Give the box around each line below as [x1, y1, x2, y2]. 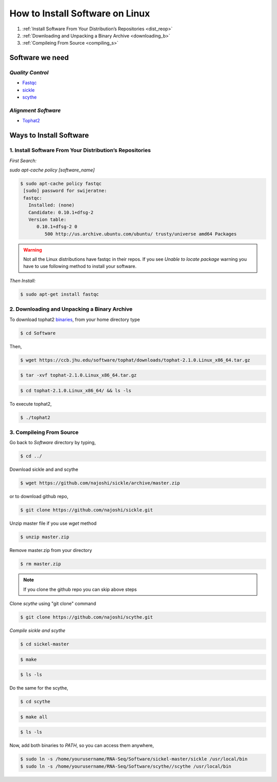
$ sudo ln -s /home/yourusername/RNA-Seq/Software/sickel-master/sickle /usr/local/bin [20, 756, 248, 762]
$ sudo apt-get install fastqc [20, 291, 100, 297]
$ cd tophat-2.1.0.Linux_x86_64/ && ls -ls [20, 388, 132, 393]
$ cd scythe [20, 699, 51, 704]
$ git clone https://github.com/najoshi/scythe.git [20, 614, 153, 620]
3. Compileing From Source [9, 429, 79, 436]
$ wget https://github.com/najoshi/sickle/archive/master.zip [20, 480, 180, 486]
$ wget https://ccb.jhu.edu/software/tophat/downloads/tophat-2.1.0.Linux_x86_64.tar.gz [20, 357, 251, 363]
